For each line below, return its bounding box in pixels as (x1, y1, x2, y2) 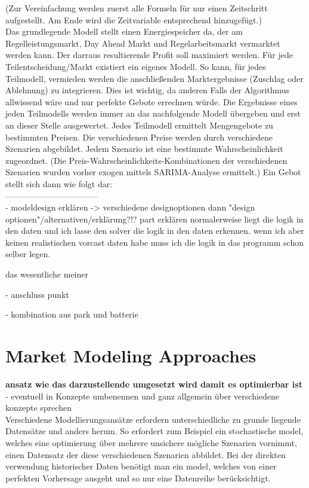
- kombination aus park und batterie (5, 308, 138, 321)
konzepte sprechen (5, 401, 72, 414)
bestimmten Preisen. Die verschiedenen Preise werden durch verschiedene (5, 130, 273, 143)
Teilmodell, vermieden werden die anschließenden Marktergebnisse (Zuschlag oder (5, 72, 304, 84)
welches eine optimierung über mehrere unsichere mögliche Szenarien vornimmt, (5, 436, 297, 449)
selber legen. (5, 248, 51, 260)
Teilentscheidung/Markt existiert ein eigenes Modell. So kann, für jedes (5, 60, 266, 72)
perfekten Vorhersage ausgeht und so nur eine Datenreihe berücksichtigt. (5, 471, 271, 484)
